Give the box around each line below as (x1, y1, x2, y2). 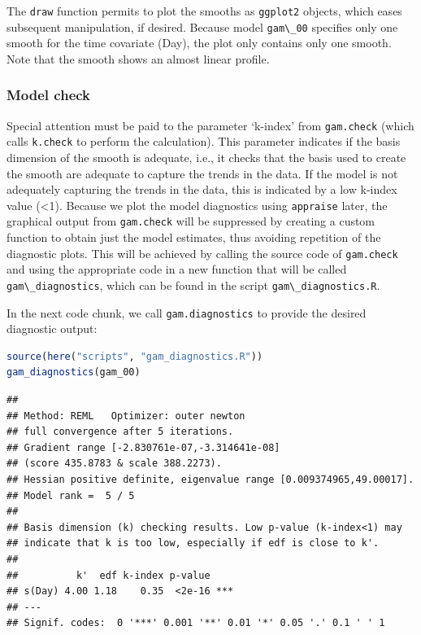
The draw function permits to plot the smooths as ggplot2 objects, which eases (7, 2, 402, 19)
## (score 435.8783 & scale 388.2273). (7, 458, 222, 470)
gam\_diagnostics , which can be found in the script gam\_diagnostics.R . (7, 276, 380, 293)
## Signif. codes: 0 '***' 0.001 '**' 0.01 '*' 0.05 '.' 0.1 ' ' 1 (7, 617, 385, 629)
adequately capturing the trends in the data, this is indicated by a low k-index (7, 181, 397, 198)
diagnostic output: (7, 320, 98, 337)
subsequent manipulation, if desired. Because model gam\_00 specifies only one (7, 18, 398, 35)
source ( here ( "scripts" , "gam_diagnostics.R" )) (7, 350, 263, 362)
